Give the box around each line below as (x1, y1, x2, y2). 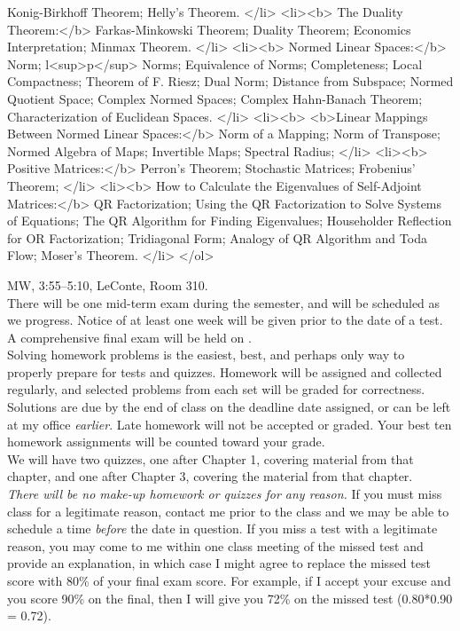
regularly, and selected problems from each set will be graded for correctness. (7, 380, 425, 398)
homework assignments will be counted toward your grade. (7, 432, 325, 451)
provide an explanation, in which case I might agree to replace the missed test (7, 554, 431, 572)
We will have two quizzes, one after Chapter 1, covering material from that (7, 449, 414, 468)
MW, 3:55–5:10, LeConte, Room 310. (7, 275, 208, 294)
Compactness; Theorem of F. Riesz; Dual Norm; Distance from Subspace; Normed (7, 72, 454, 91)
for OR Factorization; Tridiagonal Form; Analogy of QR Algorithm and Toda (7, 228, 427, 247)
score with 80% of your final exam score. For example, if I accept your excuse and (7, 572, 451, 589)
